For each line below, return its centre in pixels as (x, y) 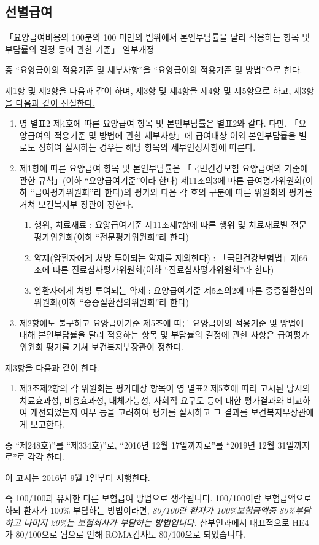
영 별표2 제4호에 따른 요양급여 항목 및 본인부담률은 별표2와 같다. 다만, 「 (159, 123)
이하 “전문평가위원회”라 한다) (133, 236)
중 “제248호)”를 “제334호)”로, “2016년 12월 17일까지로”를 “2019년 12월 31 (146, 445)
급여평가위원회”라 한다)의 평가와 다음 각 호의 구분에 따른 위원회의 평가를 (173, 192)
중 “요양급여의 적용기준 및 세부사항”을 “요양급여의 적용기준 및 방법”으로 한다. (154, 70)
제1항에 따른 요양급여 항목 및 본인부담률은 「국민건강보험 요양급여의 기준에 (164, 167)
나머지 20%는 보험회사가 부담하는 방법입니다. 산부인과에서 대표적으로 (156, 522)
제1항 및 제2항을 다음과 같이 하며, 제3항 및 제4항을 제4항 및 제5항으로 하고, (148, 90)
